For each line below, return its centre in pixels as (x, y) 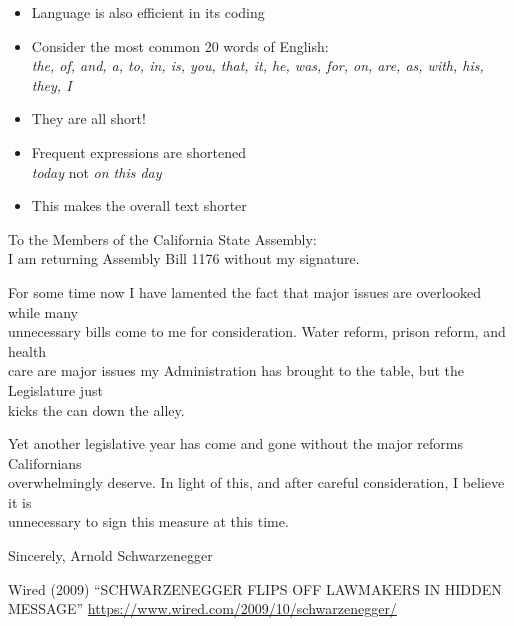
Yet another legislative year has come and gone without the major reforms (236, 443)
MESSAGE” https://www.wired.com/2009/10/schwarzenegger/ (202, 608)
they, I (51, 84)
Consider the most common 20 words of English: (180, 45)
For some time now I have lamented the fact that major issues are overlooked (245, 291)
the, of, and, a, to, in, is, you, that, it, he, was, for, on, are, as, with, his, (257, 65)
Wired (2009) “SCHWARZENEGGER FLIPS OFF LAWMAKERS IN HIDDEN (255, 588)
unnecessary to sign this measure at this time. (148, 521)
